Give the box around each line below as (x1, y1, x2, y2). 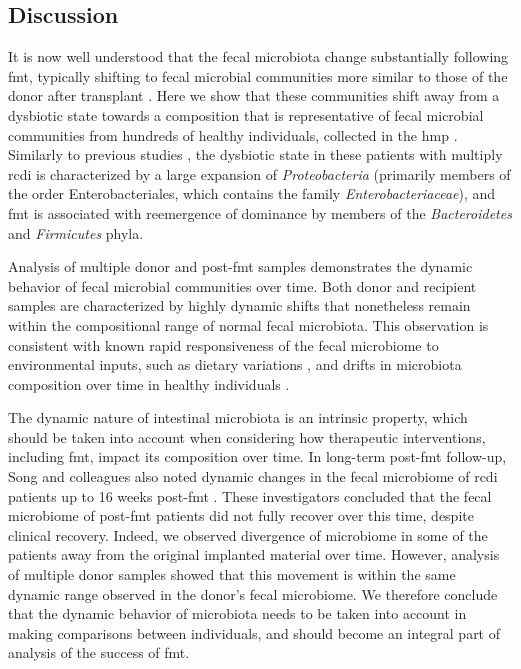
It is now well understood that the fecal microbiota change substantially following (8, 46, 509, 67)
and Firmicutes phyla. (8, 222, 144, 243)
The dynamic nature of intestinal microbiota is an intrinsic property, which (8, 407, 468, 428)
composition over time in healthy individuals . (8, 373, 290, 394)
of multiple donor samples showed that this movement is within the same (8, 564, 456, 585)
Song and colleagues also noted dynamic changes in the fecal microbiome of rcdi (8, 466, 498, 487)
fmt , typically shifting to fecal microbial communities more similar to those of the (8, 65, 508, 86)
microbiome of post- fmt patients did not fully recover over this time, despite (8, 505, 474, 526)
